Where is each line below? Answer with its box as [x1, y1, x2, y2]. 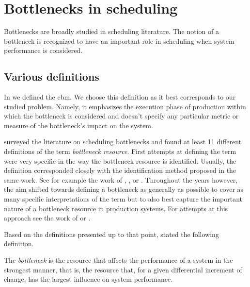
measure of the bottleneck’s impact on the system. [4, 120, 153, 130]
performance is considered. [4, 45, 83, 55]
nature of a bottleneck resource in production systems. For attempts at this [4, 203, 228, 213]
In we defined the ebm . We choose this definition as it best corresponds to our [4, 92, 236, 102]
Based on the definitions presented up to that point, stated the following [4, 229, 219, 239]
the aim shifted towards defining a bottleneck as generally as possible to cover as [4, 184, 244, 194]
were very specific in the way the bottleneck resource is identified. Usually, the [4, 155, 236, 166]
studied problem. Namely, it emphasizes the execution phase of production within [4, 101, 246, 111]
